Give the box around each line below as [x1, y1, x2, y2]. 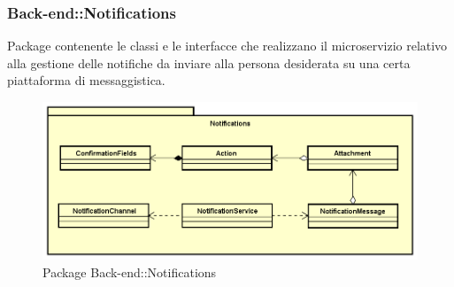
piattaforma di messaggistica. [7, 71, 165, 89]
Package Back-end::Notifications [42, 262, 217, 281]
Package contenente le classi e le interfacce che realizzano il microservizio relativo [7, 36, 448, 55]
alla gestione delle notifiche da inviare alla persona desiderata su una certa [7, 53, 411, 72]
